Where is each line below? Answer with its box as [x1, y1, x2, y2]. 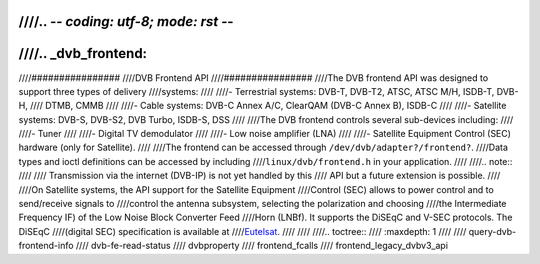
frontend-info [18, 240, 74, 252]
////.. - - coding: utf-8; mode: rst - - [18, 13, 234, 30]
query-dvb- [468, 225, 517, 237]
